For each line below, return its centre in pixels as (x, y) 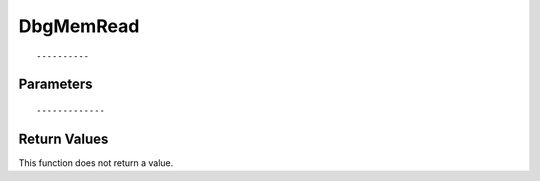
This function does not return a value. (96, 162)
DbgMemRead (79, 26)
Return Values (63, 138)
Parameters (55, 84)
